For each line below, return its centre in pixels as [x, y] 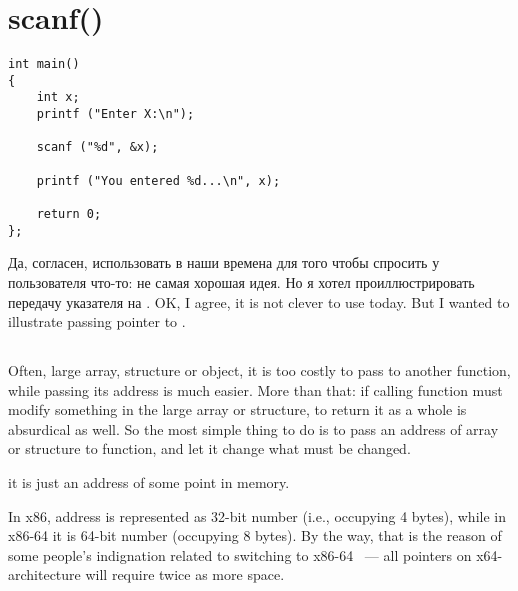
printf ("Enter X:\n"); [115, 114]
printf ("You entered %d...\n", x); [158, 180]
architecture [44, 574]
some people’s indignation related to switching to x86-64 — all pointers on [240, 554]
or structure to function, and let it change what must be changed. [209, 448]
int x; [58, 97]
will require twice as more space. [185, 574]
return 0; [69, 214]
